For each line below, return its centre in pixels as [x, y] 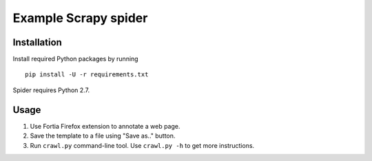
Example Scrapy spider [80, 18]
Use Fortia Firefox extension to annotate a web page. [105, 126]
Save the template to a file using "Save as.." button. [103, 136]
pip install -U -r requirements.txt [87, 75]
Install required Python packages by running [75, 59]
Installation [37, 42]
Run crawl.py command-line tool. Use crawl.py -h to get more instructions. [142, 145]
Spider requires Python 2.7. [51, 90]
